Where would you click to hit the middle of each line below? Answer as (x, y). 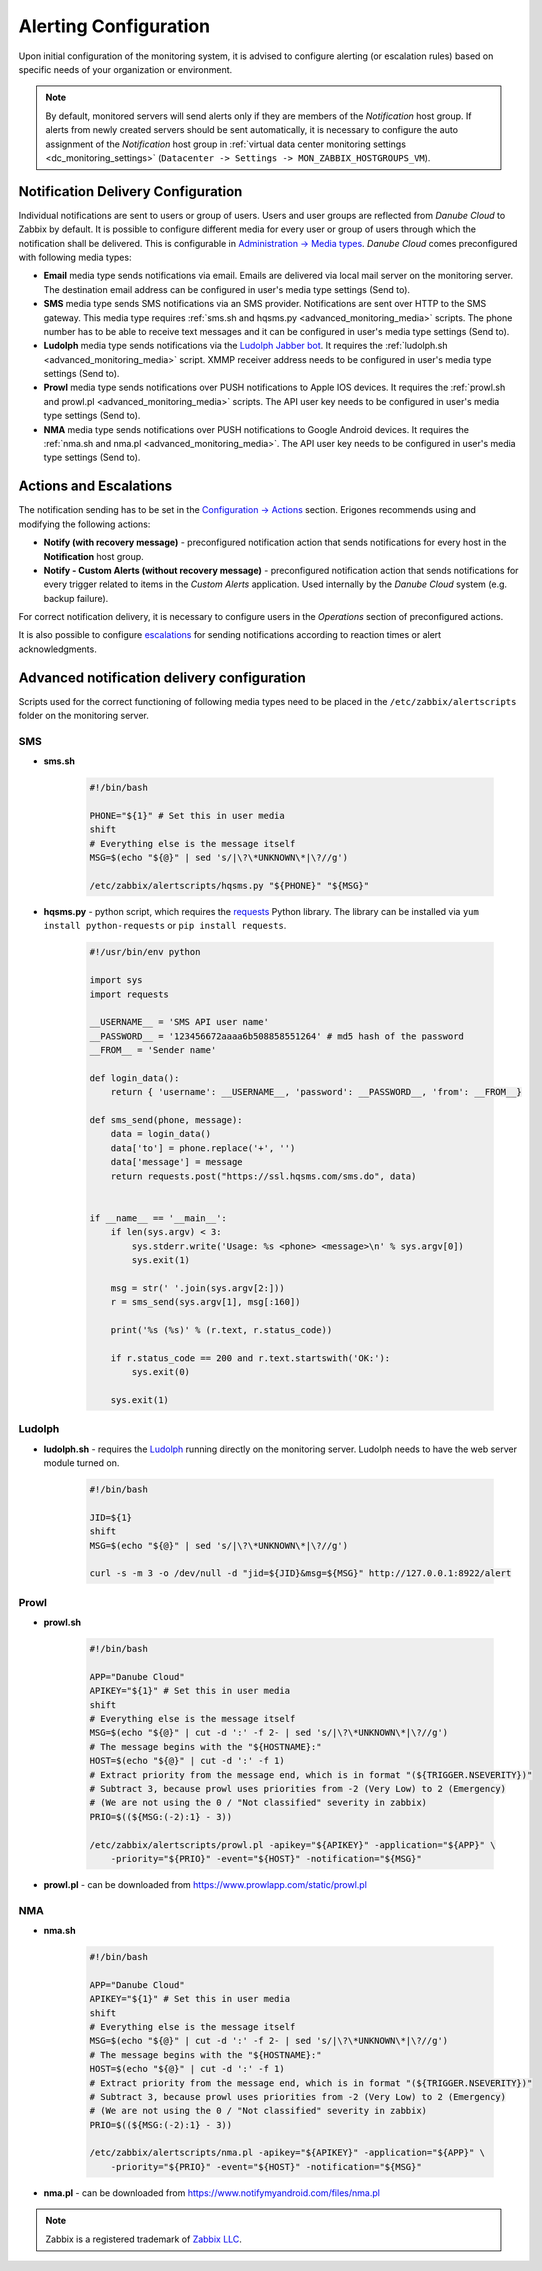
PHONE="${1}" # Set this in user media (187, 816)
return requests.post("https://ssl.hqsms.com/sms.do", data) (263, 1176)
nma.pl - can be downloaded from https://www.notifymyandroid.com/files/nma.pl (211, 2192)
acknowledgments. (57, 649)
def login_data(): (134, 1078)
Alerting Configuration (114, 26)
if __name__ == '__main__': (158, 1218)
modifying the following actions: (84, 524)
